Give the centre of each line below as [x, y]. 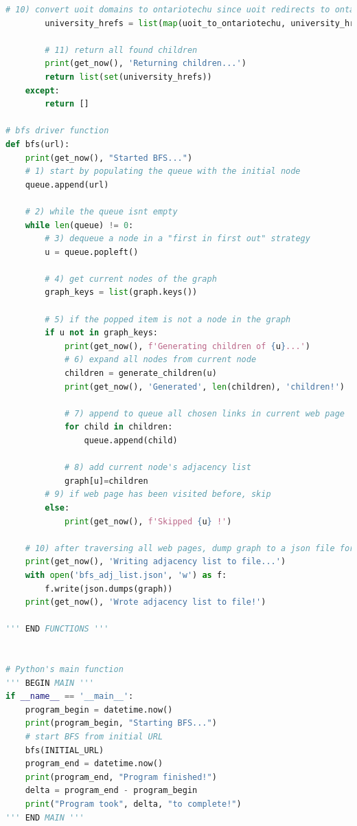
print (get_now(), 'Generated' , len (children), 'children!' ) [204, 387]
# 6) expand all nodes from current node [160, 360]
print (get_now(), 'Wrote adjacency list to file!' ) [146, 602]
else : [57, 507]
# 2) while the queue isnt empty [101, 211]
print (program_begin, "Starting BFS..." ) [121, 723]
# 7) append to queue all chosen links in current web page [204, 413]
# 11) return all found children [121, 50]
